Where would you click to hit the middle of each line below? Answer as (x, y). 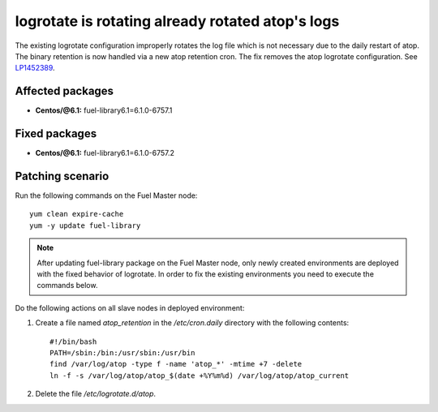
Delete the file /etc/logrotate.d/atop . (96, 394)
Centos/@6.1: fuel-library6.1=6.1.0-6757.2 (105, 153)
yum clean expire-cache (77, 214)
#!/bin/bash (73, 341)
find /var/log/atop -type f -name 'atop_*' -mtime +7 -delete (176, 364)
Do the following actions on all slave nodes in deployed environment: (130, 307)
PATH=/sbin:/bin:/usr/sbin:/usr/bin (122, 352)
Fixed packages (56, 134)
